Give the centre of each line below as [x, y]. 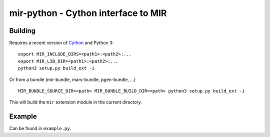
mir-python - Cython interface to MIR [88, 13]
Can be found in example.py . [40, 128]
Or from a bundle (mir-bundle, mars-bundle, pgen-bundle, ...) [72, 79]
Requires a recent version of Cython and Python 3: [61, 43]
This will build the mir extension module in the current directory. [76, 102]
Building [22, 31]
